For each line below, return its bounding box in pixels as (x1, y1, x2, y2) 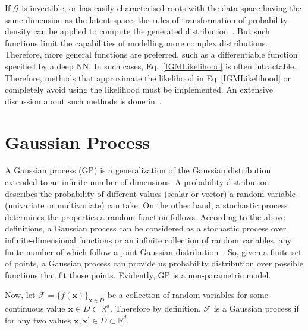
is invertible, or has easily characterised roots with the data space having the (21, 2, 301, 14)
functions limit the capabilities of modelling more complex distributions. (5, 36, 268, 49)
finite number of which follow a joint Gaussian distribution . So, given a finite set (5, 245, 302, 258)
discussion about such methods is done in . (5, 94, 162, 107)
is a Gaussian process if (213, 302, 299, 315)
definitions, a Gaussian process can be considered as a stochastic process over (5, 222, 287, 234)
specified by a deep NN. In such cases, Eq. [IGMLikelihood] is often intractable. (5, 59, 297, 72)
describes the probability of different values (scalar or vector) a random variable (5, 187, 296, 199)
